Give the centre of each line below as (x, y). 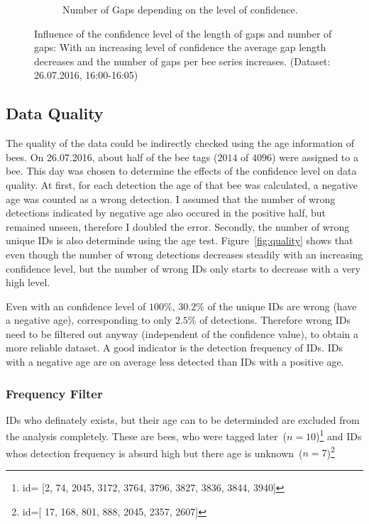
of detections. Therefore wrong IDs (275, 320)
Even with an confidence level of (76, 306)
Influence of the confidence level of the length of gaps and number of (183, 33)
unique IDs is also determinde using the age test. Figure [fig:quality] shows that (180, 240)
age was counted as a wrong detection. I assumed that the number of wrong (171, 198)
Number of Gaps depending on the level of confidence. (180, 9)
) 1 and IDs (338, 435)
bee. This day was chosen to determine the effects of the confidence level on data (181, 171)
